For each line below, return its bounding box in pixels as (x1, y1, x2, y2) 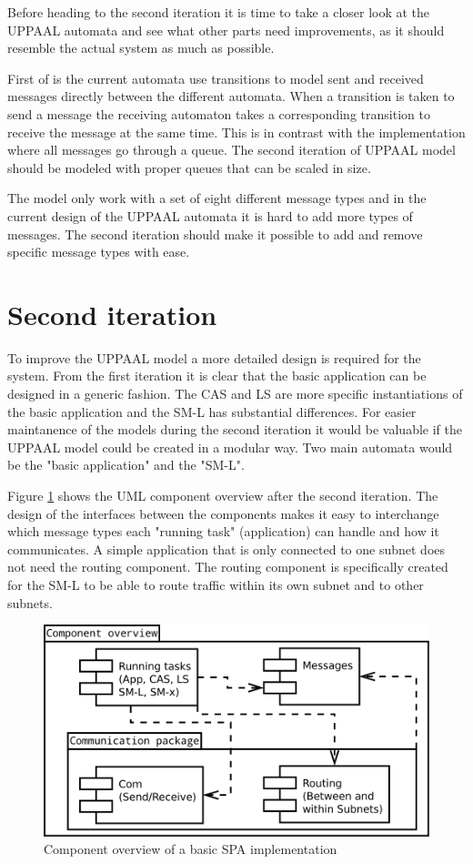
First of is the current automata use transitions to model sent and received (7, 68, 424, 87)
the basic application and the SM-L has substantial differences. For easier (7, 402, 417, 421)
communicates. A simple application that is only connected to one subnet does (7, 539, 446, 558)
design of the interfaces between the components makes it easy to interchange (7, 503, 439, 523)
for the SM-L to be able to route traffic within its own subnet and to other (7, 574, 424, 594)
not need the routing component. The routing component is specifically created (7, 557, 448, 576)
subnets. (7, 593, 53, 612)
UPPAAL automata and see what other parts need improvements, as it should (7, 20, 445, 39)
